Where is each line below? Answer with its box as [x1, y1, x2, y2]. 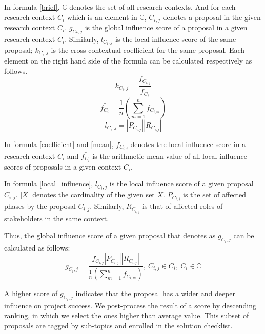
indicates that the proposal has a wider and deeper [75, 288, 236, 299]
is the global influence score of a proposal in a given [85, 22, 248, 33]
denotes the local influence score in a [130, 138, 246, 149]
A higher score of [4, 288, 58, 299]
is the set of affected [183, 189, 247, 200]
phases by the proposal [4, 201, 76, 212]
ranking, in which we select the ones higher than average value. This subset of [4, 310, 249, 321]
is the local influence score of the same [115, 33, 236, 44]
